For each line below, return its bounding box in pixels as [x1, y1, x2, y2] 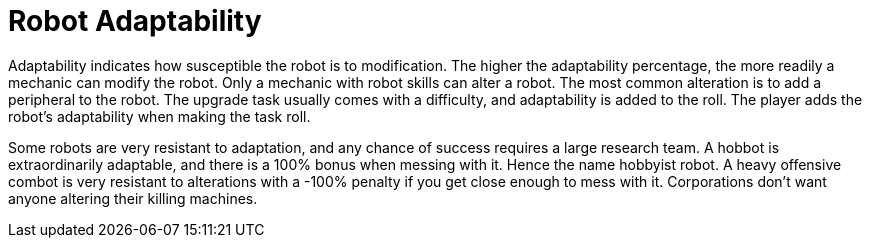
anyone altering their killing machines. [8, 189, 258, 207]
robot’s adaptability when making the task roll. [8, 107, 311, 125]
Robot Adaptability [8, 4, 262, 38]
